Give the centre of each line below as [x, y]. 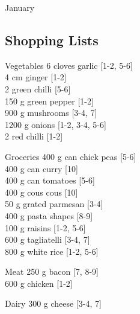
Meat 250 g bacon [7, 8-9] [52, 271]
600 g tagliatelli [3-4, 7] [47, 239]
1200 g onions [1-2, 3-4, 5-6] [56, 124]
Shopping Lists [52, 40]
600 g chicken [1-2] [39, 283]
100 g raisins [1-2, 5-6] [45, 227]
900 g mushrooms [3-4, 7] [51, 113]
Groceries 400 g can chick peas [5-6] [71, 156]
